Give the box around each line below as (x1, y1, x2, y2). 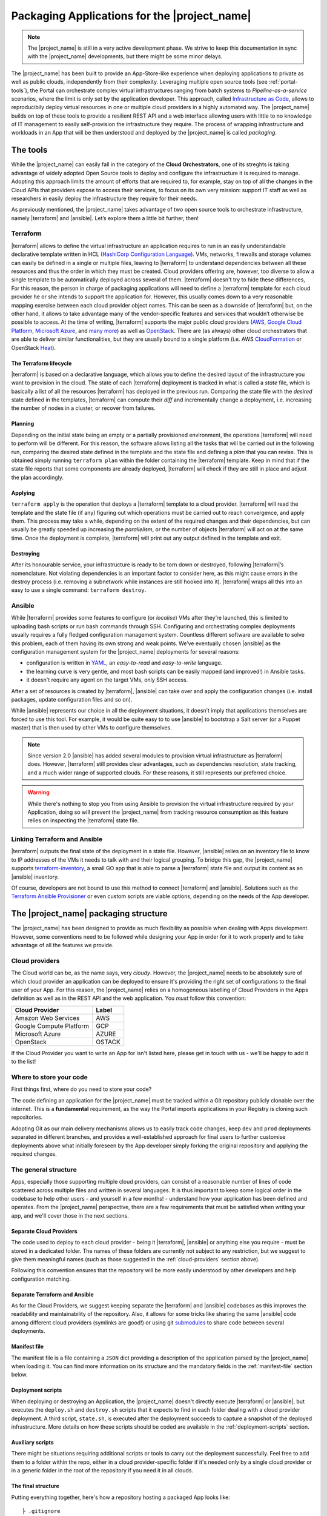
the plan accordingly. (11, 474, 64, 481)
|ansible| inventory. (11, 873, 59, 880)
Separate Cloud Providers (11, 1227, 78, 1235)
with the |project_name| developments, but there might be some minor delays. (27, 53, 223, 60)
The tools (11, 145, 48, 155)
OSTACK (96, 1038, 121, 1046)
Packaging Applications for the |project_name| (11, 9, 251, 22)
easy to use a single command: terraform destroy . (11, 586, 147, 594)
